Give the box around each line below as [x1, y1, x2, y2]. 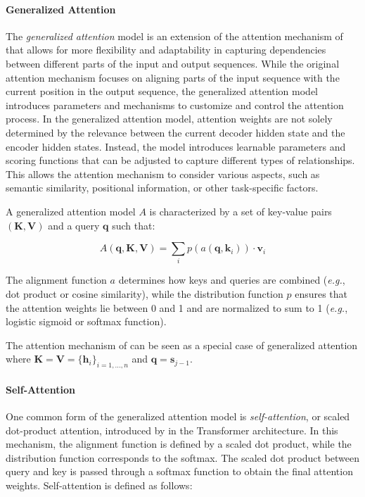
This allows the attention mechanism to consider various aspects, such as [6, 166, 320, 181]
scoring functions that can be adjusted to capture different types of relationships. [6, 153, 355, 168]
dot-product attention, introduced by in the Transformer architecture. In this [6, 422, 338, 437]
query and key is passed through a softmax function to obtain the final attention [6, 464, 353, 479]
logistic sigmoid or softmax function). [6, 314, 167, 329]
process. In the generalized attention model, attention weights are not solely [6, 111, 333, 126]
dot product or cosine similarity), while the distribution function [6, 287, 283, 301]
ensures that [295, 287, 348, 301]
